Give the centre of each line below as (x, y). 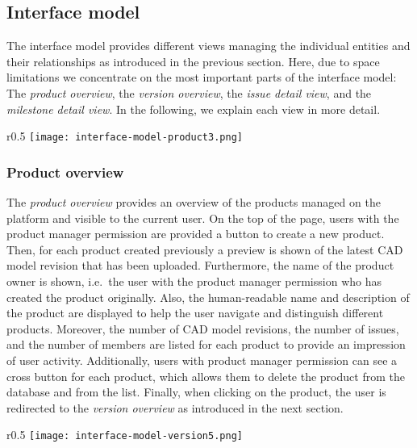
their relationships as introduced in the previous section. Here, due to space (193, 61)
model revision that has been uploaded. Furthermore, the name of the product (200, 265)
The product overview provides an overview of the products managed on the (194, 202)
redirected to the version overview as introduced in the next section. (175, 407)
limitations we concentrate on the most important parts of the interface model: (202, 77)
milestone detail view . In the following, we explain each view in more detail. (194, 109)
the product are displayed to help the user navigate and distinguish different (195, 313)
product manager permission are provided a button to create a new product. (196, 234)
